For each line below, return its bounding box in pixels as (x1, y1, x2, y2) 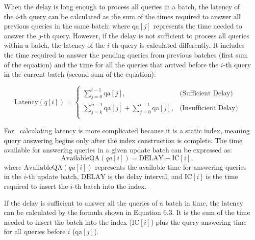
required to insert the (4, 180, 68, 191)
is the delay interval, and (107, 171, 182, 181)
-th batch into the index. (73, 180, 147, 191)
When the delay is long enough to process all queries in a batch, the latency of (4, 1, 240, 11)
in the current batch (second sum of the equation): (4, 69, 156, 79)
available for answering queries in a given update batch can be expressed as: (4, 145, 232, 155)
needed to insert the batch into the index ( (4, 216, 132, 227)
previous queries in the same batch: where (4, 21, 130, 31)
